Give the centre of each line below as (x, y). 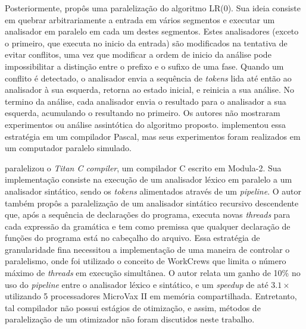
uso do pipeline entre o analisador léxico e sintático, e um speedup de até (137, 284)
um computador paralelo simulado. (68, 148)
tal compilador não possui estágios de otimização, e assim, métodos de (133, 307)
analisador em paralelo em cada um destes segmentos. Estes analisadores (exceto (152, 31)
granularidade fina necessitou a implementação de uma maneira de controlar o (147, 249)
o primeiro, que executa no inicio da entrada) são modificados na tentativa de (146, 43)
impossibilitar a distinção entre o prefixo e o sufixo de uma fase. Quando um (144, 66)
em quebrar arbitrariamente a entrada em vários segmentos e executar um (140, 19)
